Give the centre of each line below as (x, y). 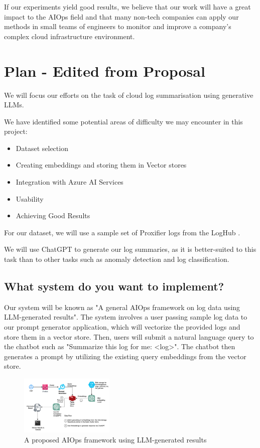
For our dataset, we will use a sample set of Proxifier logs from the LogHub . (122, 232)
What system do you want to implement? (114, 286)
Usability (30, 198)
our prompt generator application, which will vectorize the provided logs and (122, 327)
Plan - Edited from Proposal (105, 70)
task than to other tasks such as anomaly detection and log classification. (117, 259)
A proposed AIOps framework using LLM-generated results (115, 440)
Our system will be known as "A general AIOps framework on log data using (122, 307)
